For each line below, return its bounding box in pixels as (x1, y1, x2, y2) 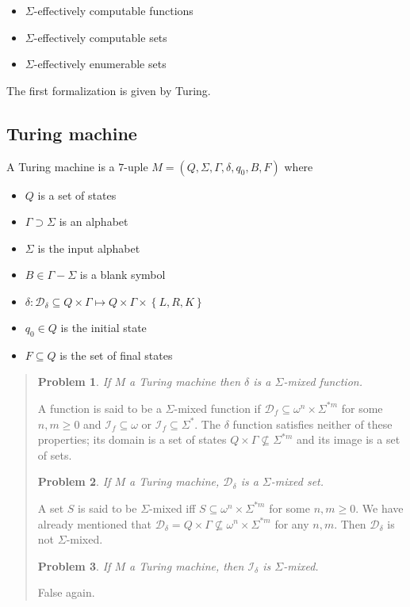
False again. (37, 584, 95, 601)
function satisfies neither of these (232, 415, 393, 432)
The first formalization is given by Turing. (6, 82, 211, 98)
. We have (355, 499, 404, 516)
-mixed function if (174, 399, 261, 416)
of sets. (37, 446, 72, 463)
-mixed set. (270, 473, 324, 490)
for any (274, 515, 309, 532)
